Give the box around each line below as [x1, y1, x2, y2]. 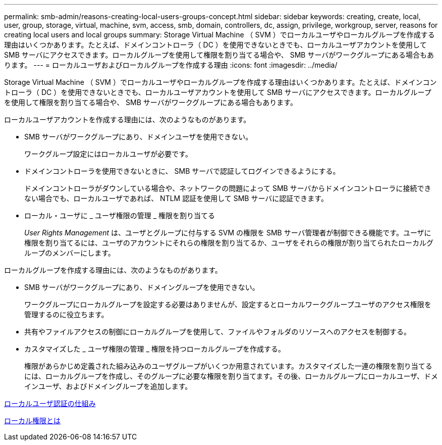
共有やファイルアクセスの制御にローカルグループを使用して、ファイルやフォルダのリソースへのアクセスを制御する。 [24, 327, 411, 336]
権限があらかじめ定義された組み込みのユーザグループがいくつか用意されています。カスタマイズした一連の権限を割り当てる [24, 362, 432, 370]
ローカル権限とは [4, 416, 61, 425]
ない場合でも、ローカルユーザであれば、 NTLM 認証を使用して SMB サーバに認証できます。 [24, 194, 328, 203]
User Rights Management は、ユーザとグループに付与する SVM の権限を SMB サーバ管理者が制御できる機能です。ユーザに [24, 228, 431, 237]
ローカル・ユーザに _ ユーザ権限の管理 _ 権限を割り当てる [24, 211, 215, 220]
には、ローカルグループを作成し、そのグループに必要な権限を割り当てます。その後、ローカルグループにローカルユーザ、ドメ [24, 372, 438, 380]
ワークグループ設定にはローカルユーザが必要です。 [24, 150, 192, 158]
